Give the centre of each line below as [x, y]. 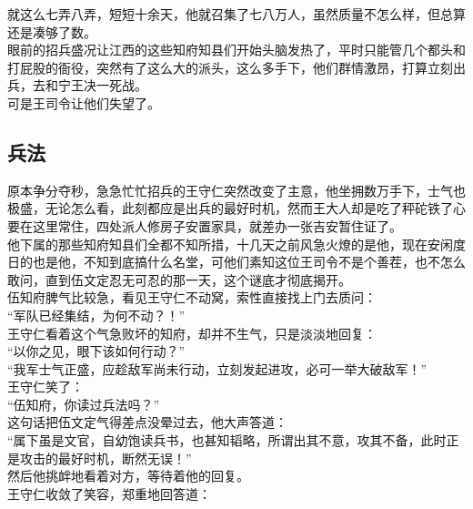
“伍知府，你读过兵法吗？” [84, 404]
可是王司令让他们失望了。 [84, 102]
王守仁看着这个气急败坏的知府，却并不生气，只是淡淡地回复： [192, 333]
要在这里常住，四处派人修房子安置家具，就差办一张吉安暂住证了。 [205, 225]
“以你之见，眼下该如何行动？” [96, 351]
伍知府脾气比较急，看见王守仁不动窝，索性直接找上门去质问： [192, 297]
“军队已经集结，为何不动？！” [96, 315]
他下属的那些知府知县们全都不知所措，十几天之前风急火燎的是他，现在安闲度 [236, 244]
